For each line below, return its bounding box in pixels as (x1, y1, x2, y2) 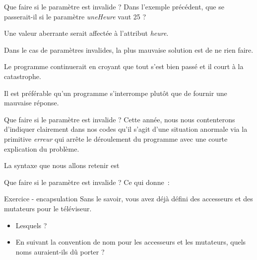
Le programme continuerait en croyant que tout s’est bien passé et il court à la (4, 61, 244, 72)
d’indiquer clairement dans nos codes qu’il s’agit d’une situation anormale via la (4, 124, 248, 134)
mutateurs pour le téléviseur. (4, 203, 92, 213)
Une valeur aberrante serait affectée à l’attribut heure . (4, 28, 169, 38)
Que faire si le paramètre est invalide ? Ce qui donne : (4, 176, 170, 187)
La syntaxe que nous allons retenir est (4, 160, 120, 171)
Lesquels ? (15, 220, 47, 230)
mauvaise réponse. (4, 97, 59, 108)
